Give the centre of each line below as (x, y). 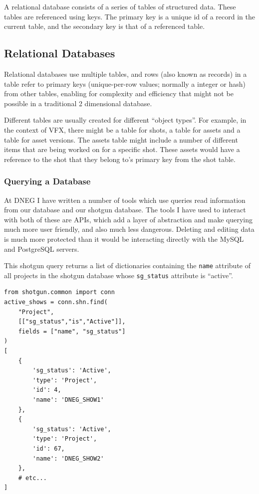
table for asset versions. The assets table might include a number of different (121, 139)
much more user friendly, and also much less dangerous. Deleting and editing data (129, 229)
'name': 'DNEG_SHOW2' (68, 458)
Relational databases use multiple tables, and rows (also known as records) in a (126, 74)
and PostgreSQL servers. (42, 248)
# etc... (32, 478)
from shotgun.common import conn (59, 292)
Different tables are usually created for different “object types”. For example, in (125, 120)
